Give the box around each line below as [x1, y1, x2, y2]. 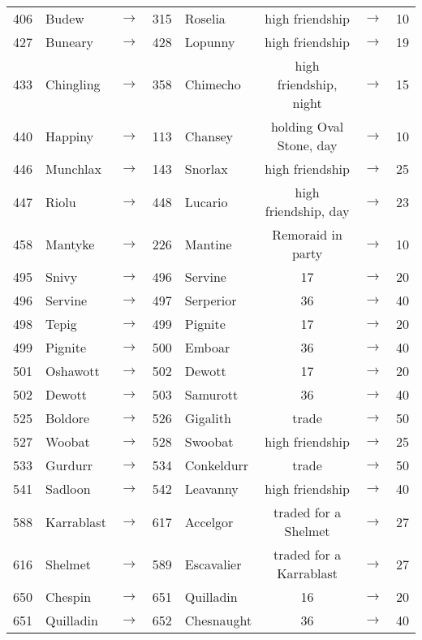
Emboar [184, 338, 230, 357]
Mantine [184, 234, 232, 253]
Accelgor [184, 512, 234, 531]
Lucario [184, 192, 228, 211]
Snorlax [184, 159, 228, 178]
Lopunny [184, 32, 235, 51]
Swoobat [184, 432, 234, 451]
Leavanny [184, 479, 239, 498]
